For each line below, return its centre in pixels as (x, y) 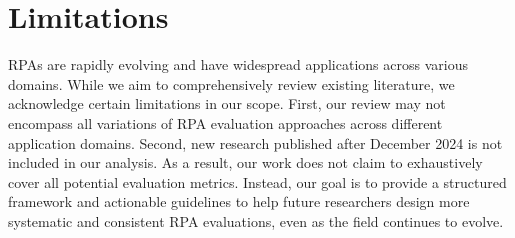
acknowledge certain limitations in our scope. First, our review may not (227, 103)
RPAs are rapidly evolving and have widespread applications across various (238, 64)
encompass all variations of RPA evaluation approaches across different (225, 122)
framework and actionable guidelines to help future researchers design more (239, 201)
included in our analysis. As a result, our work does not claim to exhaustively (245, 162)
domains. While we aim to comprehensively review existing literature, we (231, 83)
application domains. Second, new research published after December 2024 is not (255, 142)
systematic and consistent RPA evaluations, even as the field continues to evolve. (256, 220)
